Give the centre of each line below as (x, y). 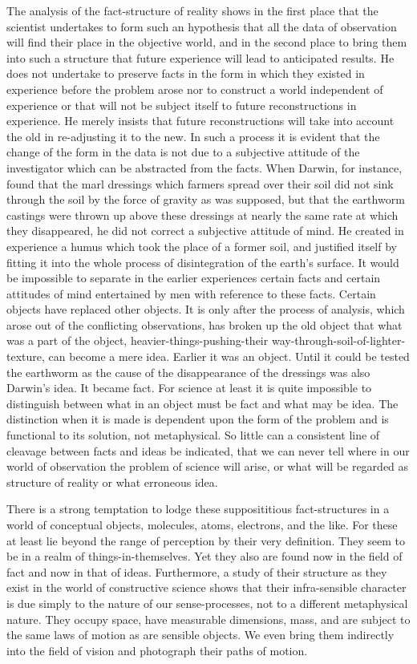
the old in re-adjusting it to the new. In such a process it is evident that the (193, 136)
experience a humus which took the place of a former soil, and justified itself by (202, 246)
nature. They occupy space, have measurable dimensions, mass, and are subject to (208, 619)
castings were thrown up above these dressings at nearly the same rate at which (202, 215)
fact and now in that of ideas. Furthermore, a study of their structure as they (197, 571)
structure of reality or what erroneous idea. (112, 482)
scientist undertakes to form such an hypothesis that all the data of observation (202, 26)
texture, (26, 356)
